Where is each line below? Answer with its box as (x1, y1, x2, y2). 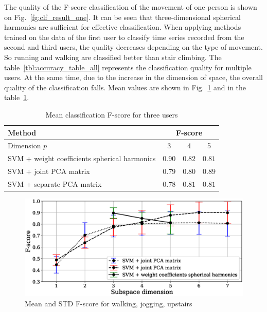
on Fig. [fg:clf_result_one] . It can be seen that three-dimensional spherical (4, 11, 241, 22)
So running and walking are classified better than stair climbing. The (4, 51, 222, 62)
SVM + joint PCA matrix (8, 166, 90, 177)
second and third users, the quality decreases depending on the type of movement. (4, 42, 263, 52)
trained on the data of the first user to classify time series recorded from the (4, 31, 244, 42)
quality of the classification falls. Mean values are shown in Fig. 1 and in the (4, 82, 246, 92)
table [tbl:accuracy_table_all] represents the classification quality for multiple (4, 62, 252, 72)
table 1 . (4, 92, 29, 103)
